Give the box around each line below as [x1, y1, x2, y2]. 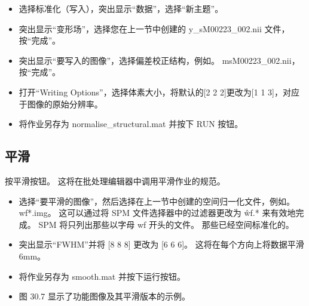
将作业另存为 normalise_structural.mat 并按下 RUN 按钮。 [19, 118, 243, 130]
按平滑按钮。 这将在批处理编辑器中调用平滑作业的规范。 [5, 174, 225, 187]
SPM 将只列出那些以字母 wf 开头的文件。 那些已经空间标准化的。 [38, 218, 294, 230]
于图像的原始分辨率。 [19, 97, 103, 110]
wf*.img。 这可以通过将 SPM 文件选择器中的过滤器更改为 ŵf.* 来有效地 [19, 206, 296, 219]
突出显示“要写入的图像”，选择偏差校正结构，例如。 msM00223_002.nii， [19, 54, 300, 66]
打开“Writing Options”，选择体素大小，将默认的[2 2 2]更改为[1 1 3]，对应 [19, 85, 299, 98]
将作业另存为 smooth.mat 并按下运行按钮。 [19, 270, 185, 282]
